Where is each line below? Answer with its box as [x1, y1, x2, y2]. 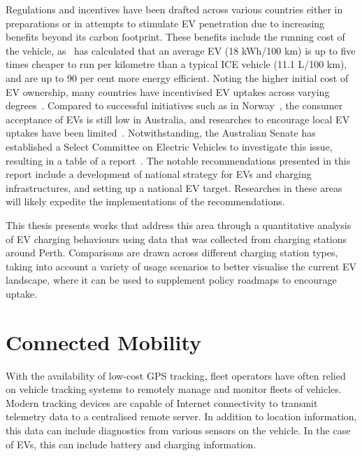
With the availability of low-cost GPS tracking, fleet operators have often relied [6, 368, 346, 382]
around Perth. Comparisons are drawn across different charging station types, [6, 245, 338, 260]
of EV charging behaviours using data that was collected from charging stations [6, 231, 347, 246]
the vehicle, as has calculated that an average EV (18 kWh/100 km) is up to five [6, 43, 356, 57]
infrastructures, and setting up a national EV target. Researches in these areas [6, 180, 342, 195]
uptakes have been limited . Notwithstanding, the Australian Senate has [6, 125, 316, 140]
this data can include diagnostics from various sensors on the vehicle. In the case [6, 422, 351, 437]
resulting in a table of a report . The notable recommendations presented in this [6, 153, 351, 167]
